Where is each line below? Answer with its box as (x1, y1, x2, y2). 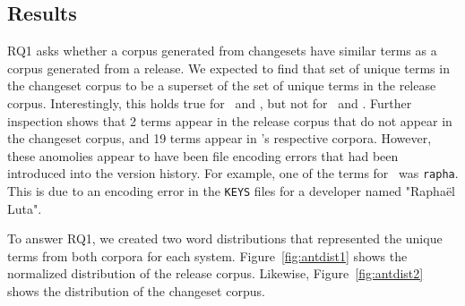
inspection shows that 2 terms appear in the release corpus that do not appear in (7, 111, 452, 130)
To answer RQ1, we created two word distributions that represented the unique (7, 229, 443, 248)
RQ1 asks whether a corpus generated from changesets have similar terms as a (7, 41, 437, 60)
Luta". (7, 199, 42, 217)
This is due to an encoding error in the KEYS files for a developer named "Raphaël (7, 182, 456, 200)
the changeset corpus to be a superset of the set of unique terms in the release (7, 76, 436, 95)
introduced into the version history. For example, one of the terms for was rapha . (7, 164, 459, 183)
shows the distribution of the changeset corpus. (7, 282, 265, 301)
